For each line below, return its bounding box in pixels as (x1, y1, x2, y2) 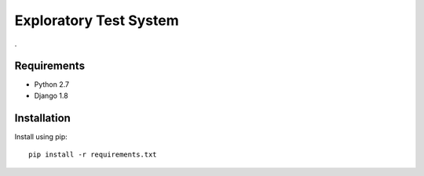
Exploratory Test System (14, 12, 180, 29)
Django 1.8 (34, 91, 68, 100)
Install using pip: (14, 131, 68, 141)
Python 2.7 (34, 80, 70, 89)
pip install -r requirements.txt (28, 150, 157, 160)
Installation (14, 111, 71, 124)
